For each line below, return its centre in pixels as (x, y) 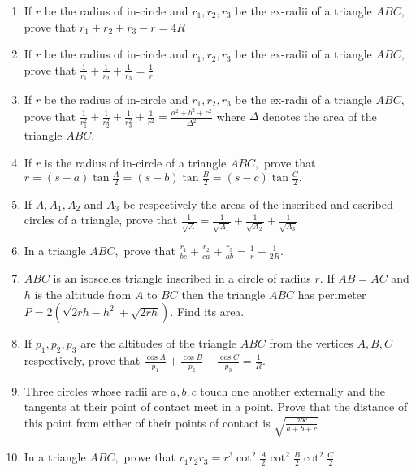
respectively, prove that (82, 360)
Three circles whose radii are (95, 390)
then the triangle (223, 294)
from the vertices (311, 343)
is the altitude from (83, 294)
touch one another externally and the (292, 390)
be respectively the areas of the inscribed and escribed (258, 204)
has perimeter (332, 294)
